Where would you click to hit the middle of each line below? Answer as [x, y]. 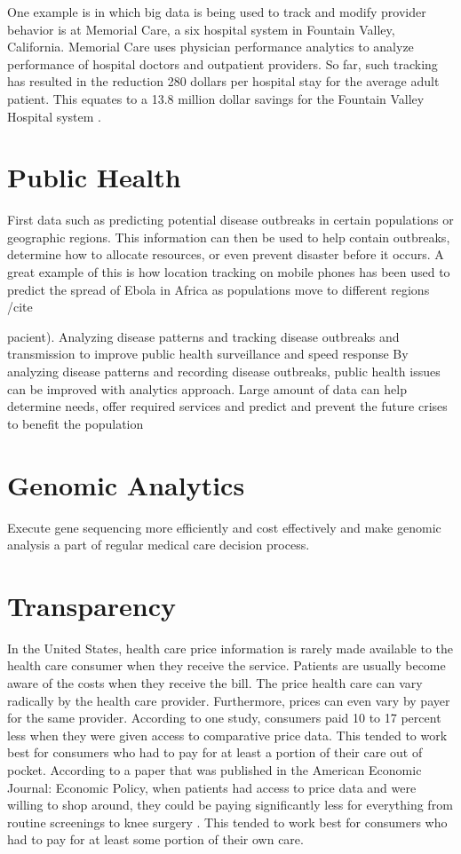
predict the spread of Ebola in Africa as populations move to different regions [219, 289]
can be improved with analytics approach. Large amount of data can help [207, 388]
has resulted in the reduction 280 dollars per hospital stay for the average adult [223, 81]
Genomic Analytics [126, 484]
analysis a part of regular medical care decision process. [159, 545]
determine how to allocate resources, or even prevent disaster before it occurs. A [226, 254]
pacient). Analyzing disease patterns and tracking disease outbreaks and [203, 336]
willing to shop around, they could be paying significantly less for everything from [230, 805]
